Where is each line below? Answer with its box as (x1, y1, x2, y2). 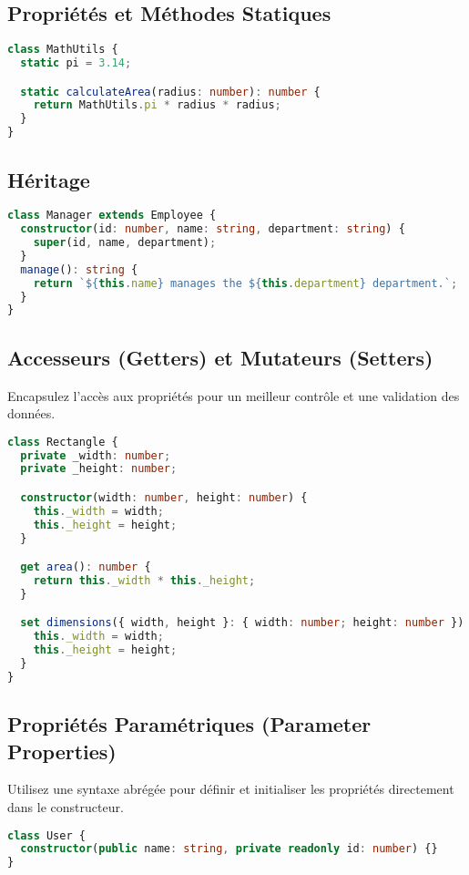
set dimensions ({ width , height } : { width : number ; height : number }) (20, 616, 464, 630)
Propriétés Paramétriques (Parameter (7, 710, 372, 738)
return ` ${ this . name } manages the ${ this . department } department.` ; (33, 276, 458, 290)
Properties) (7, 736, 117, 765)
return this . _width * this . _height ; (33, 574, 256, 588)
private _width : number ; (20, 448, 171, 462)
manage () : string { (20, 262, 138, 276)
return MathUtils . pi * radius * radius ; (33, 98, 281, 112)
